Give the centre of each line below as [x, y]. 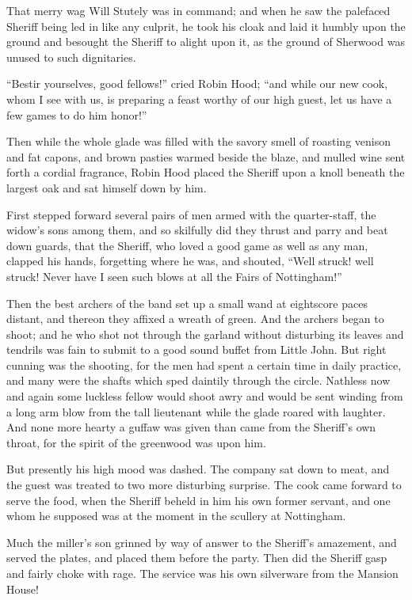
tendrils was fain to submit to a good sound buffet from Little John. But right [196, 349]
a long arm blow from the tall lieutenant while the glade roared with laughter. [196, 411]
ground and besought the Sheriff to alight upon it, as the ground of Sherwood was [206, 42]
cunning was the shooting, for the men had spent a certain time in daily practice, [204, 365]
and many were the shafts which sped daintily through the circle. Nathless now [198, 380]
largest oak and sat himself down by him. [107, 187]
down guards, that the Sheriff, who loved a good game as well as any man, [187, 245]
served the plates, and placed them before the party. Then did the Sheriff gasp [197, 558]
